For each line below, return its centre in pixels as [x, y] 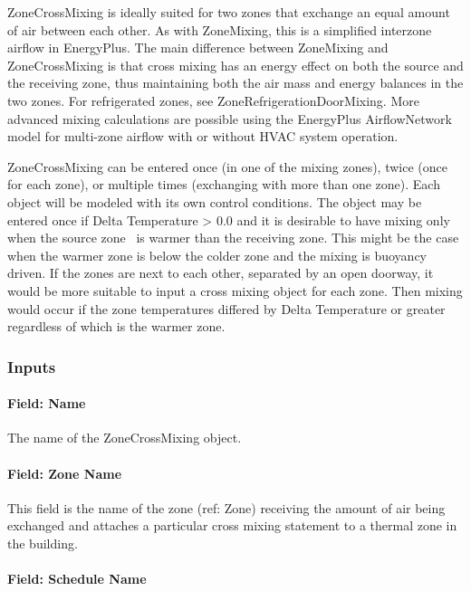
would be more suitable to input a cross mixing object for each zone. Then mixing [235, 290]
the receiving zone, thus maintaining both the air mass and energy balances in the [235, 83]
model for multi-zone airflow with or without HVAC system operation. [203, 136]
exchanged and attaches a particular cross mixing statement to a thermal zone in [232, 525]
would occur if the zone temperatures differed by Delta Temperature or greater [226, 308]
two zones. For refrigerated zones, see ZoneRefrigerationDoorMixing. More [213, 100]
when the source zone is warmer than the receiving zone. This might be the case [233, 238]
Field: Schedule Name [77, 579]
